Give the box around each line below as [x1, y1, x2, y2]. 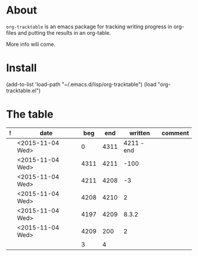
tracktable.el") [6, 87, 41, 94]
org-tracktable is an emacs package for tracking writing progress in [6, 23, 173, 30]
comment [161, 129, 189, 137]
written [129, 129, 150, 137]
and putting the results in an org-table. [17, 29, 111, 36]
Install [6, 61, 37, 75]
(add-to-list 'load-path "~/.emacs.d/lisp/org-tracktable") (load [6, 81, 157, 88]
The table [6, 108, 54, 121]
